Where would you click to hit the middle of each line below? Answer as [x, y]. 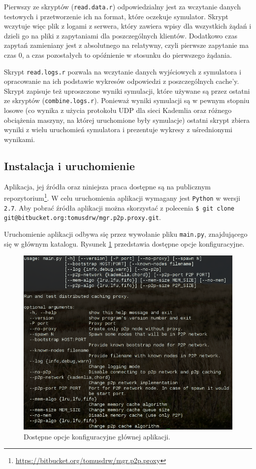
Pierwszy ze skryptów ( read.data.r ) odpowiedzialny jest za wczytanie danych [122, 6]
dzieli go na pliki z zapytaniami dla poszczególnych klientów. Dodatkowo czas [121, 35]
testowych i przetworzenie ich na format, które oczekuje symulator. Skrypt [116, 16]
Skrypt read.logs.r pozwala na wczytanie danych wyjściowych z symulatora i [123, 71]
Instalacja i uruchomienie [69, 165]
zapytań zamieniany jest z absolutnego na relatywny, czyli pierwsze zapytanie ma [126, 45]
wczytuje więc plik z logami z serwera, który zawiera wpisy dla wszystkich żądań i [128, 26]
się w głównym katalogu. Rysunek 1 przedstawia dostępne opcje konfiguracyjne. [124, 243]
